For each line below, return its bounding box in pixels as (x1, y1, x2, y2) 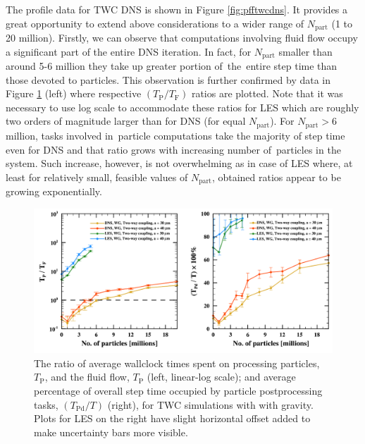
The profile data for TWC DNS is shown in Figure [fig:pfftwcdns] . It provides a (6, 2, 348, 16)
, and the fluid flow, (44, 369, 130, 384)
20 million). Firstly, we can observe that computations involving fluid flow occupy (6, 30, 358, 45)
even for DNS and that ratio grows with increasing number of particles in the (6, 142, 341, 156)
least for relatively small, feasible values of (6, 169, 188, 184)
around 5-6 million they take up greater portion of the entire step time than (6, 58, 338, 73)
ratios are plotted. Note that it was (191, 86, 343, 101)
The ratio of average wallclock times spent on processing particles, (34, 355, 320, 370)
